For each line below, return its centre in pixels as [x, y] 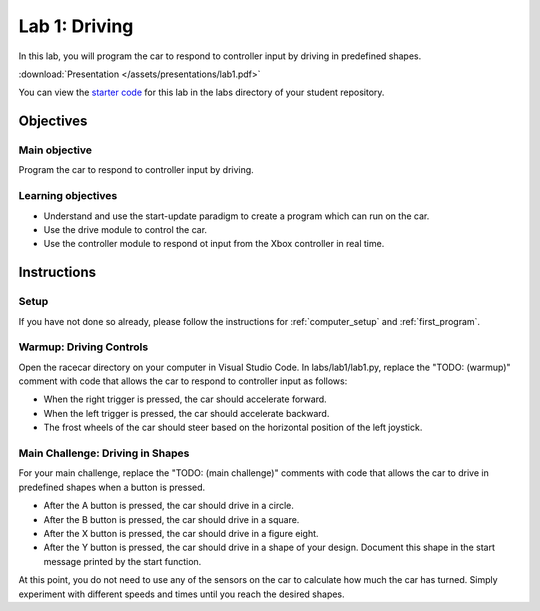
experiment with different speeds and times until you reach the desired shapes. [181, 594]
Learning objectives [68, 196]
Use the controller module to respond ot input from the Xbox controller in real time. [214, 244]
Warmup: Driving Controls [83, 347]
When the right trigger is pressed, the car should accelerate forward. [185, 399]
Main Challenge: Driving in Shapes [104, 453]
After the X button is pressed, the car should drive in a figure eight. [181, 533]
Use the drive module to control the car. [125, 230]
